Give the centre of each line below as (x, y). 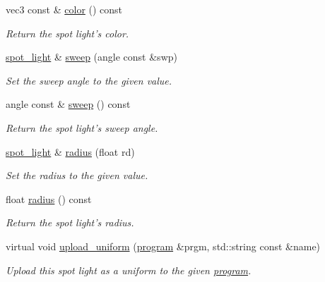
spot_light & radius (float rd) (70, 151)
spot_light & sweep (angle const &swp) (91, 57)
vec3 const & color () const (64, 9)
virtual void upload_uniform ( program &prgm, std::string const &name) (163, 246)
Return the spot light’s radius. (70, 222)
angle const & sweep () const (68, 104)
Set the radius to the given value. (77, 175)
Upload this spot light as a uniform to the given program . (129, 270)
